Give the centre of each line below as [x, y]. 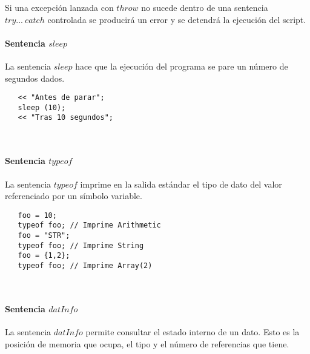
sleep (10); [42, 107]
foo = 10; [37, 215]
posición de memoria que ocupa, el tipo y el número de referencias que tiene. [147, 343]
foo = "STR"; [44, 236]
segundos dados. [35, 78]
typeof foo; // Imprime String [81, 245]
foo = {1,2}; [44, 256]
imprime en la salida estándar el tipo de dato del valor [181, 184]
